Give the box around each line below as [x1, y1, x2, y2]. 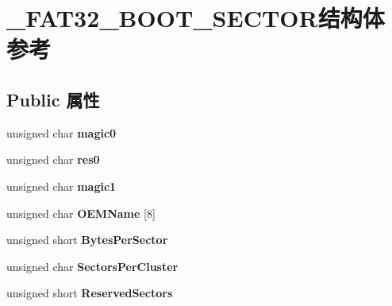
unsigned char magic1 [6, 177, 117, 194]
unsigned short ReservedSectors [6, 285, 173, 301]
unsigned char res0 [6, 151, 100, 168]
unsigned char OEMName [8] [6, 204, 156, 221]
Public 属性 [6, 87, 100, 111]
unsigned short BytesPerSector [6, 231, 168, 248]
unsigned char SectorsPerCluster [6, 258, 179, 274]
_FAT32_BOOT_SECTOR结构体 [6, 2, 385, 34]
